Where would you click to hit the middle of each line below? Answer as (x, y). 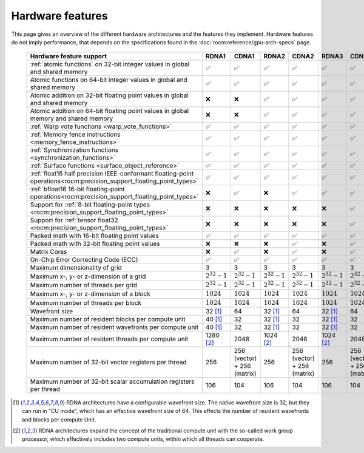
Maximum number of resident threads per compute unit (109, 339)
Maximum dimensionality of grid (76, 268)
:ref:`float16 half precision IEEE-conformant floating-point (112, 174)
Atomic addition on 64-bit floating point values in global (110, 111)
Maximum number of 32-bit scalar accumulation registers (112, 381)
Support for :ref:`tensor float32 (74, 220)
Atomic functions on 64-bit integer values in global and (109, 80)
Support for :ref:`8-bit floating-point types (90, 205)
